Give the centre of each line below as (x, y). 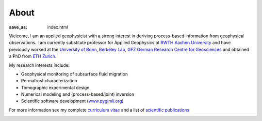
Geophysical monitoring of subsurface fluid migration (74, 74)
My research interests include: (39, 65)
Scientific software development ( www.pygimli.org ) (72, 101)
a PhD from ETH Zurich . (33, 56)
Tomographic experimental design (55, 88)
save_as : (18, 27)
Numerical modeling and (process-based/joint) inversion (78, 94)
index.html (58, 27)
